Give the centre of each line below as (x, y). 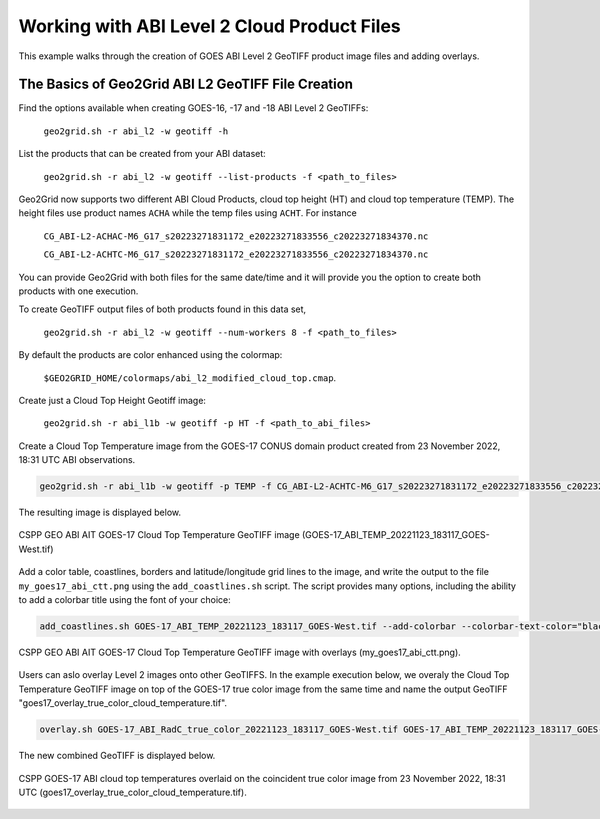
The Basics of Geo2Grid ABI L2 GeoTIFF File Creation (186, 84)
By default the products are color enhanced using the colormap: (150, 355)
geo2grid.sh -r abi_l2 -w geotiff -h (136, 131)
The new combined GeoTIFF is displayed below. (117, 756)
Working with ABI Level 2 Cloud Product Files (210, 26)
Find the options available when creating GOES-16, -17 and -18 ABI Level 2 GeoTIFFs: (193, 108)
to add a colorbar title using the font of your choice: (125, 600)
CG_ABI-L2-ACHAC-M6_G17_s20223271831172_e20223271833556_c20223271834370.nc (236, 236)
